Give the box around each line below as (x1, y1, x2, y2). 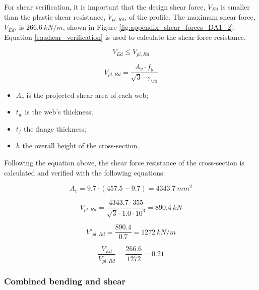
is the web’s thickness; (25, 106, 93, 117)
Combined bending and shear (4, 274, 126, 287)
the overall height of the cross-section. (22, 140, 140, 151)
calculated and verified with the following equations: (4, 167, 165, 178)
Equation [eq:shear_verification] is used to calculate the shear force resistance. (4, 31, 246, 42)
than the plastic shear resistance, (4, 11, 106, 22)
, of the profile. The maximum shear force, (124, 11, 255, 22)
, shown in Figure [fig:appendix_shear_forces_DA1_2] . (62, 22, 235, 32)
